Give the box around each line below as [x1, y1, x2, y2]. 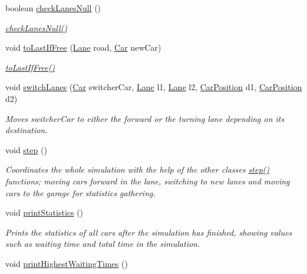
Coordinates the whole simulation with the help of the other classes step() [5, 163, 269, 176]
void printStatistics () [5, 206, 84, 219]
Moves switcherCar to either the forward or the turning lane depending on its [5, 112, 285, 124]
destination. [5, 124, 48, 136]
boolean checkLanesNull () [5, 2, 101, 14]
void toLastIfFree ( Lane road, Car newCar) [5, 41, 161, 54]
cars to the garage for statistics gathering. [5, 186, 156, 199]
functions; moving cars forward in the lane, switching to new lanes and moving [5, 174, 290, 187]
